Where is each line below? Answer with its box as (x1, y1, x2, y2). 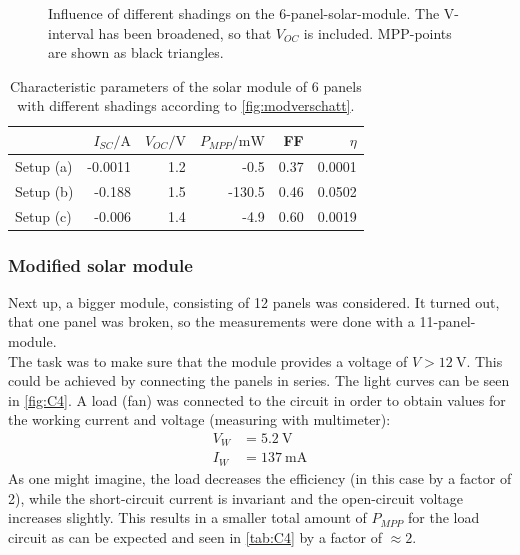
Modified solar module (8, 252, 193, 277)
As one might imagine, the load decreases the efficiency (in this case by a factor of (8, 467, 512, 488)
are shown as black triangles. (48, 42, 224, 63)
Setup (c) (15, 205, 72, 226)
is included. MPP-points (303, 22, 452, 43)
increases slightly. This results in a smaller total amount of (8, 507, 367, 528)
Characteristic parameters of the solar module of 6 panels (10, 75, 362, 96)
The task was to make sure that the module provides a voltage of (8, 350, 408, 371)
